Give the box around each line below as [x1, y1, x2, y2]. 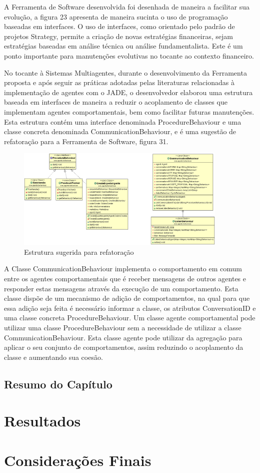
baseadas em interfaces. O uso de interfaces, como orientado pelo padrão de [4, 21, 235, 32]
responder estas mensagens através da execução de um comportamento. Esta [4, 283, 238, 293]
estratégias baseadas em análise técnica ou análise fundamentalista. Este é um [4, 41, 243, 51]
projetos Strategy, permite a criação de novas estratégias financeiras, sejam [4, 31, 233, 41]
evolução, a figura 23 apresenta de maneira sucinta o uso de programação [4, 11, 228, 22]
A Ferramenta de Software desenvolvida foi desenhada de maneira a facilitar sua [4, 2, 250, 12]
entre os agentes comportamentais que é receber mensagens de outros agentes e [4, 273, 246, 284]
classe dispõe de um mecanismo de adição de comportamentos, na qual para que [4, 293, 250, 303]
